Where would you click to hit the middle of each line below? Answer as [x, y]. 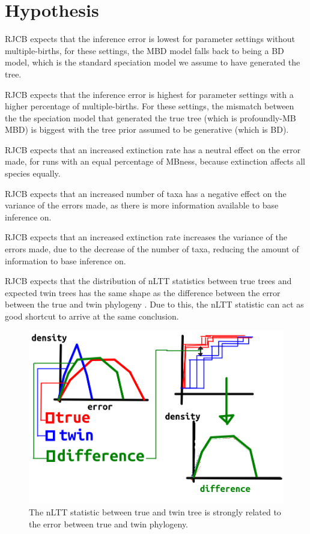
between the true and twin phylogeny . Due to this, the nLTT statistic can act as [154, 304]
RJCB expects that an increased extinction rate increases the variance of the [146, 237]
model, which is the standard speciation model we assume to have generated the [153, 62]
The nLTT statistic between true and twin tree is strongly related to [155, 512]
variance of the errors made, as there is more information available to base [142, 205]
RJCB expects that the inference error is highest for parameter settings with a [149, 94]
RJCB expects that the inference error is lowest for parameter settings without [150, 39]
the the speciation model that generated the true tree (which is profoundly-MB [150, 117]
